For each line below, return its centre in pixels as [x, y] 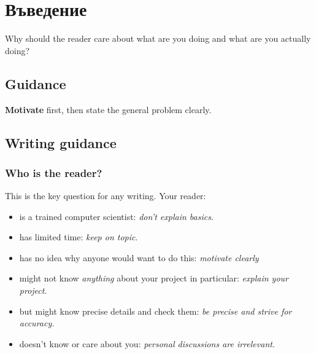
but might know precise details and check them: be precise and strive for [156, 311]
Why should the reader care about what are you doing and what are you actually [158, 38]
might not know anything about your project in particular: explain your [154, 278]
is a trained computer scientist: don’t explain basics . [116, 216]
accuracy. [37, 323]
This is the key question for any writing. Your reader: [106, 196]
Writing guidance [61, 142]
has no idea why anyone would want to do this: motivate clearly [139, 257]
